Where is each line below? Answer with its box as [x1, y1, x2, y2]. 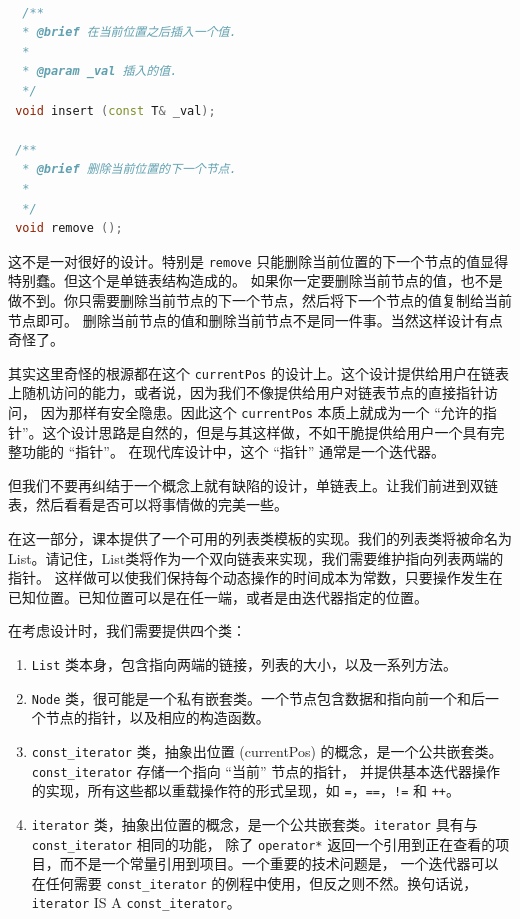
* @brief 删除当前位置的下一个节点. [22, 162, 237, 177]
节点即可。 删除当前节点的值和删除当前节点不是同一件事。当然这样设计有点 [8, 309, 503, 330]
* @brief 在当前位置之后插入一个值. [22, 25, 237, 40]
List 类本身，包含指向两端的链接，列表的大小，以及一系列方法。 [31, 654, 458, 674]
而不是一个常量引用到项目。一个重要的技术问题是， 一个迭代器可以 [59, 853, 499, 874]
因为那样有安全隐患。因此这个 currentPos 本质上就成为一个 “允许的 [40, 402, 483, 422]
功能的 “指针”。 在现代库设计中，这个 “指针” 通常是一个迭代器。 [21, 441, 446, 462]
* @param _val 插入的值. [22, 64, 178, 79]
